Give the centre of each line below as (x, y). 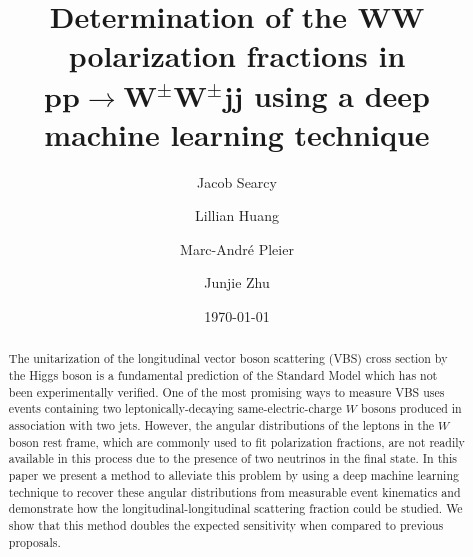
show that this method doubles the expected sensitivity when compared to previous (226, 525)
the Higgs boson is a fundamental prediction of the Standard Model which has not (223, 375)
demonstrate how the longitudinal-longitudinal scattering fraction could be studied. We (235, 508)
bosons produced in (411, 408)
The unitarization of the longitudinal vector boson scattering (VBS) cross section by (228, 358)
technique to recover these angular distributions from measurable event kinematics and (234, 491)
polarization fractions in (237, 55)
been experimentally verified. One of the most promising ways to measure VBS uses (226, 391)
